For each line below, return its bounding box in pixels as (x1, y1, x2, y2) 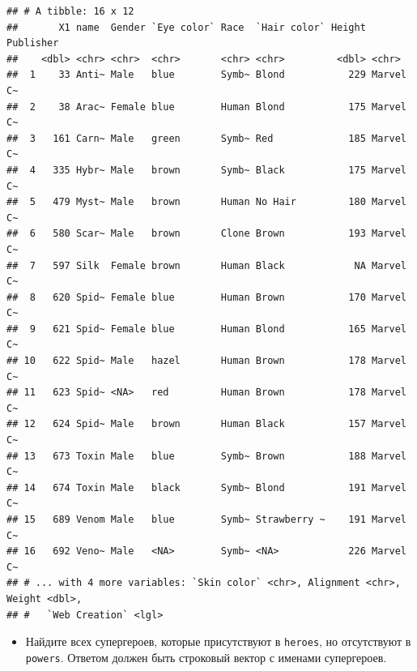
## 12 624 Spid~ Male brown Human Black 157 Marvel (6, 418, 406, 430)
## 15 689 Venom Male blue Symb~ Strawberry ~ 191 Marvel (6, 514, 406, 525)
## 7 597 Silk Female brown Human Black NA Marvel (6, 259, 406, 271)
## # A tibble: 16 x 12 (6, 6, 134, 17)
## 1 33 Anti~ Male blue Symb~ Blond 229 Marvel (6, 69, 406, 81)
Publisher (6, 37, 59, 49)
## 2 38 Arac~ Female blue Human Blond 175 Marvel (6, 100, 406, 113)
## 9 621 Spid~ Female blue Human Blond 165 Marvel (6, 323, 406, 335)
